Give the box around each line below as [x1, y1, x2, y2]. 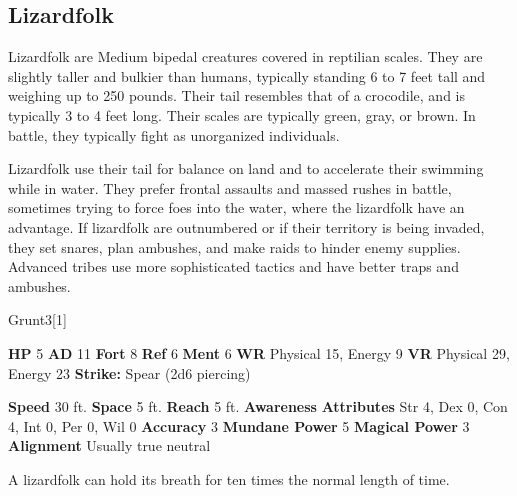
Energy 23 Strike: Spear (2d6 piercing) [8, 362, 251, 383]
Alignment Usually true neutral [8, 435, 211, 456]
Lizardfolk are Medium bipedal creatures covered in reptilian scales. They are [8, 46, 483, 67]
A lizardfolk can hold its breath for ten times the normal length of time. [8, 468, 450, 489]
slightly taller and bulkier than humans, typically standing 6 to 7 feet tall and [8, 65, 486, 86]
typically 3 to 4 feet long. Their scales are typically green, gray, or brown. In [8, 104, 476, 125]
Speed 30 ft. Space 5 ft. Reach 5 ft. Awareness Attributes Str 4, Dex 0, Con [8, 396, 508, 417]
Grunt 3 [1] [8, 309, 67, 330]
